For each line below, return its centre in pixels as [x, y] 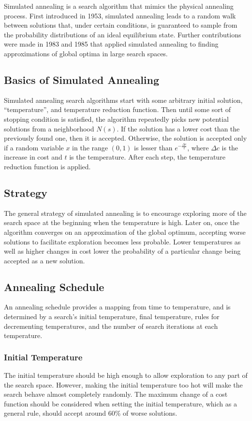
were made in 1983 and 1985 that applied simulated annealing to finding [111, 44]
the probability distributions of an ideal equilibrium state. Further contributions [123, 34]
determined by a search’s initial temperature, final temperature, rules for [112, 316]
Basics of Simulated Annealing [82, 79]
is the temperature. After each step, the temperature [147, 157]
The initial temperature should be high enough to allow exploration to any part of [126, 375]
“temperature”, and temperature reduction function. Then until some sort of [118, 109]
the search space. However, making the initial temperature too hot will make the [123, 384]
